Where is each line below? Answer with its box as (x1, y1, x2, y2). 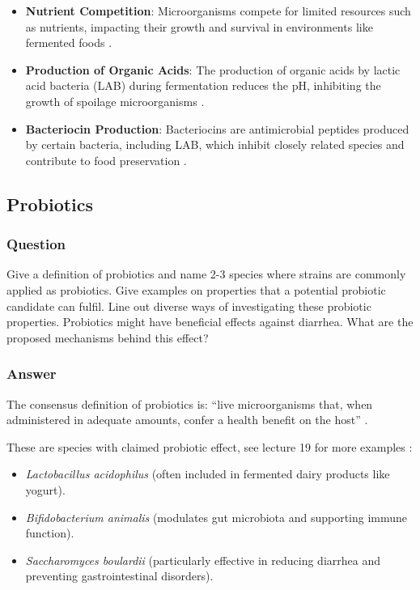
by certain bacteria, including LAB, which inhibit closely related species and (25, 136, 405, 153)
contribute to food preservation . (25, 151, 187, 168)
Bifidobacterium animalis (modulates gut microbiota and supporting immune (25, 508, 408, 525)
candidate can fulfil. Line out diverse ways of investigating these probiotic (6, 297, 371, 314)
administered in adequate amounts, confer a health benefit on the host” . (6, 411, 368, 428)
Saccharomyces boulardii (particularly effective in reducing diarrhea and (25, 551, 381, 568)
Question (6, 234, 66, 254)
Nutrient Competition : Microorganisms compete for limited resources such (25, 2, 411, 19)
